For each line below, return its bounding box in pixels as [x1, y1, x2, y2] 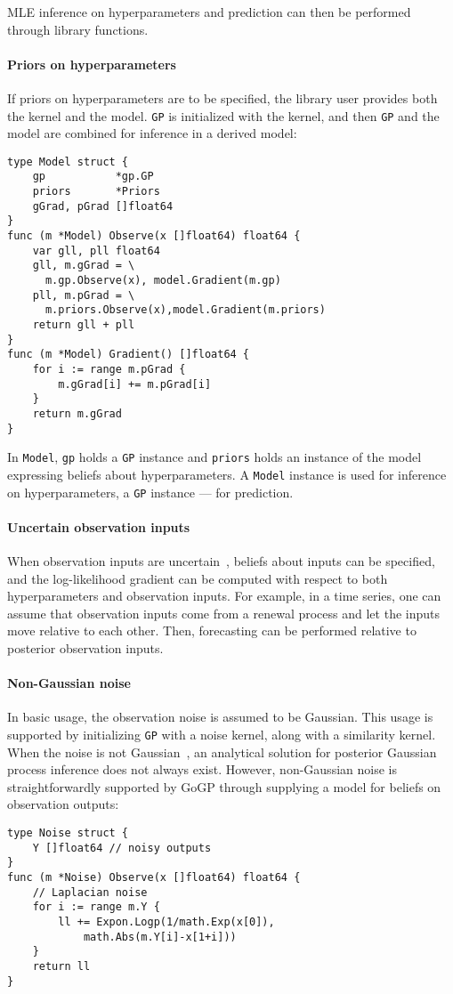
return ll [32, 959, 91, 973]
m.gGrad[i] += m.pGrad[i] [58, 377, 212, 391]
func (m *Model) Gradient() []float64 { [7, 348, 250, 361]
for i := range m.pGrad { [32, 363, 186, 376]
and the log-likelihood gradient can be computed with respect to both [7, 569, 388, 587]
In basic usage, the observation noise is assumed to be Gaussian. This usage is [7, 707, 433, 726]
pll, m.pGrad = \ [32, 288, 135, 302]
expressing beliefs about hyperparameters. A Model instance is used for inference [7, 465, 447, 483]
